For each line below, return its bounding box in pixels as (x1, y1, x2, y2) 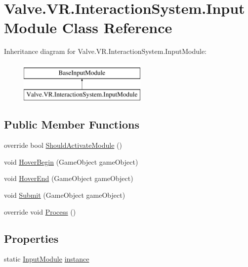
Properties (4, 230, 59, 246)
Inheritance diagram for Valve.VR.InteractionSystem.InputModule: (4, 46, 207, 56)
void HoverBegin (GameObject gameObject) (4, 156, 138, 167)
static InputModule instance (4, 254, 89, 264)
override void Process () (4, 206, 76, 217)
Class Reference (62, 17, 172, 38)
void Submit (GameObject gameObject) (4, 190, 125, 200)
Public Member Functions (4, 117, 139, 132)
